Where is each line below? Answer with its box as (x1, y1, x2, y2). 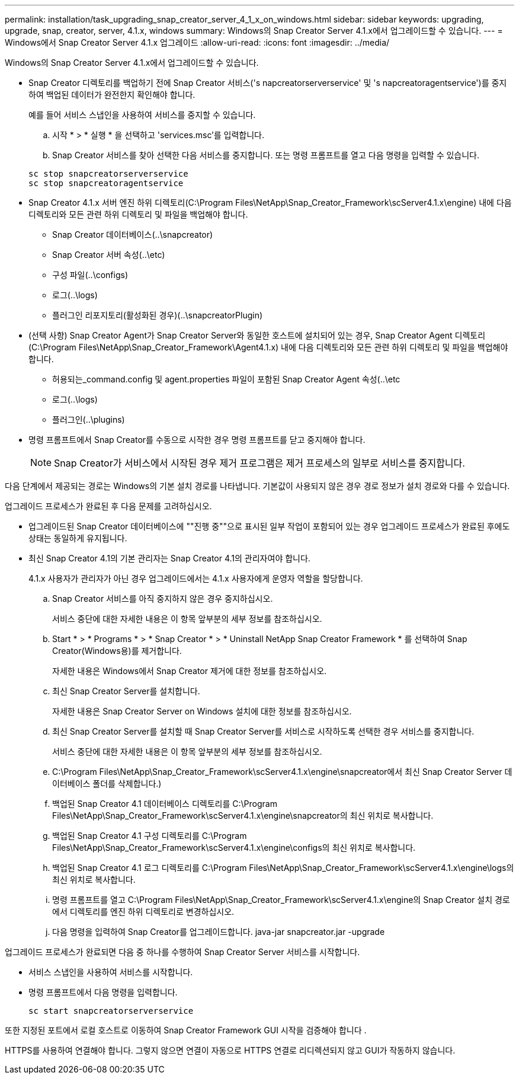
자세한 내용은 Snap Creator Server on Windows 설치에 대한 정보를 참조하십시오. (52, 706, 352, 716)
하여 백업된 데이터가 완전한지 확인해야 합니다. (28, 90, 196, 100)
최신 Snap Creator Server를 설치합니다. (52, 686, 200, 696)
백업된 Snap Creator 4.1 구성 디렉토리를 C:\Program (52, 831, 247, 841)
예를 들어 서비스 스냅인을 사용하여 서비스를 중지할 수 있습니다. (28, 110, 256, 120)
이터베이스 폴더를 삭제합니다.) (52, 778, 162, 788)
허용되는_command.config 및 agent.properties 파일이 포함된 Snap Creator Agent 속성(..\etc (52, 374, 401, 384)
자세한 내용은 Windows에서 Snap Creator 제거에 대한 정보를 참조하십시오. (52, 666, 327, 676)
